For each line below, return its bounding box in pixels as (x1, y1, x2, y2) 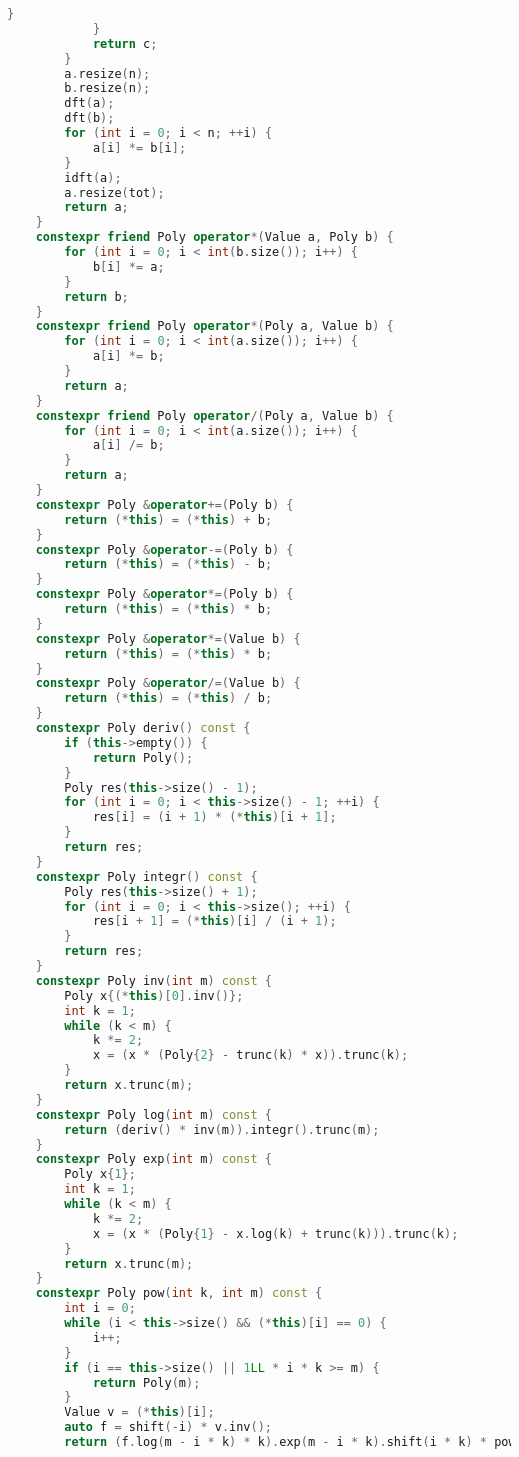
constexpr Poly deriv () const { (35, 721, 251, 735)
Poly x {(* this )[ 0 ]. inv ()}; (64, 988, 244, 1003)
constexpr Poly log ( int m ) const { (35, 1107, 272, 1122)
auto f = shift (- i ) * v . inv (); (64, 1420, 273, 1435)
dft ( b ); (64, 111, 115, 126)
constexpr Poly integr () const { (35, 869, 258, 884)
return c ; (92, 36, 158, 51)
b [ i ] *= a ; (92, 259, 165, 274)
